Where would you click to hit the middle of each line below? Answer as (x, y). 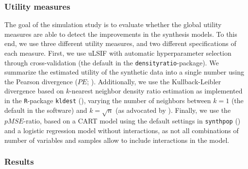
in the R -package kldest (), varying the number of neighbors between (108, 100)
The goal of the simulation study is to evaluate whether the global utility (113, 24)
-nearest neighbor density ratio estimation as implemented (156, 91)
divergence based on (34, 91)
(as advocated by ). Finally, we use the (173, 110)
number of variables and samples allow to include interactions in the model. (117, 140)
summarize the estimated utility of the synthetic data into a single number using (124, 72)
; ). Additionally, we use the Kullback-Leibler (154, 81)
